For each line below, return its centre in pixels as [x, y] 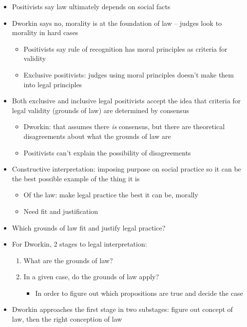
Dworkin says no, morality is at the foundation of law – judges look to [117, 23]
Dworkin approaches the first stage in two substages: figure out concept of [122, 309]
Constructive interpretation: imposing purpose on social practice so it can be [126, 169]
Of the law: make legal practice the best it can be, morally [111, 195]
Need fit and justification [61, 211]
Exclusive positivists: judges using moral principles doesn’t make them [129, 74]
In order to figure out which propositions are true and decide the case [139, 293]
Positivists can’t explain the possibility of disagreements [107, 152]
